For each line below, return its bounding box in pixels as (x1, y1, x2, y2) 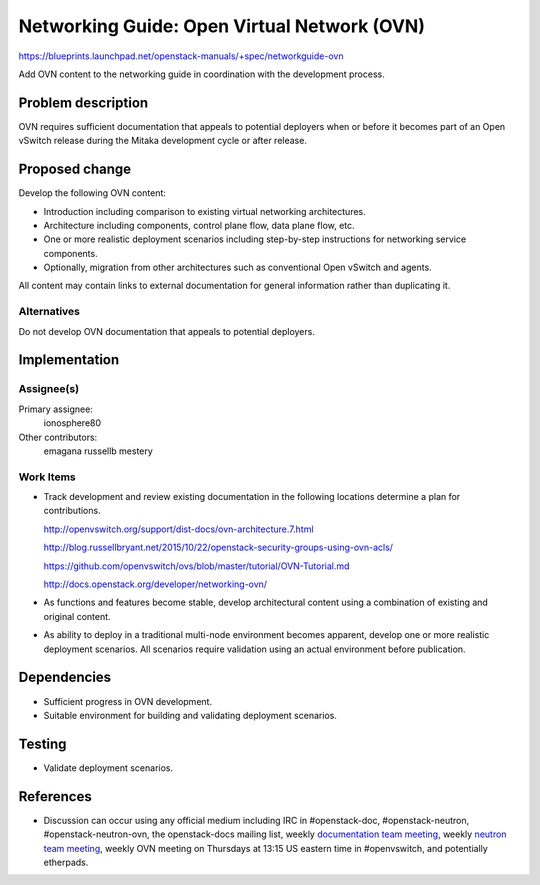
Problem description (18, 94, 149, 111)
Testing (18, 735, 67, 752)
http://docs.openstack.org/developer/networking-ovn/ (43, 578, 268, 590)
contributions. (43, 505, 101, 517)
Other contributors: (18, 431, 98, 443)
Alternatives (18, 305, 80, 319)
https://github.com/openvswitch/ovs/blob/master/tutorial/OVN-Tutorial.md (43, 560, 350, 572)
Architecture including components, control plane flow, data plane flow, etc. (43, 219, 355, 231)
